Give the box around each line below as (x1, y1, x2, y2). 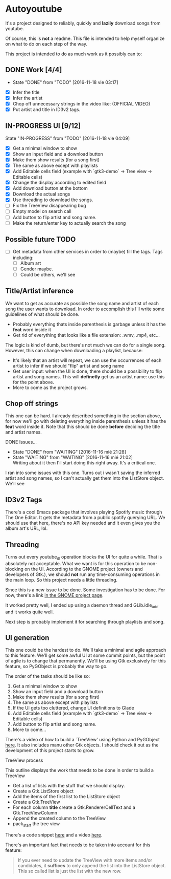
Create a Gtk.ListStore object (12, 788, 74, 794)
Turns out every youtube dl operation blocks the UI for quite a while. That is (5, 553, 162, 561)
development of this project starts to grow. (5, 747, 95, 754)
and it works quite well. (5, 609, 54, 615)
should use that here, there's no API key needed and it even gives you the (5, 520, 160, 526)
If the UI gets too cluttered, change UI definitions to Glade (12, 705, 134, 711)
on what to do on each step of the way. (5, 40, 88, 47)
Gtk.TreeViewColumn (12, 810, 58, 816)
